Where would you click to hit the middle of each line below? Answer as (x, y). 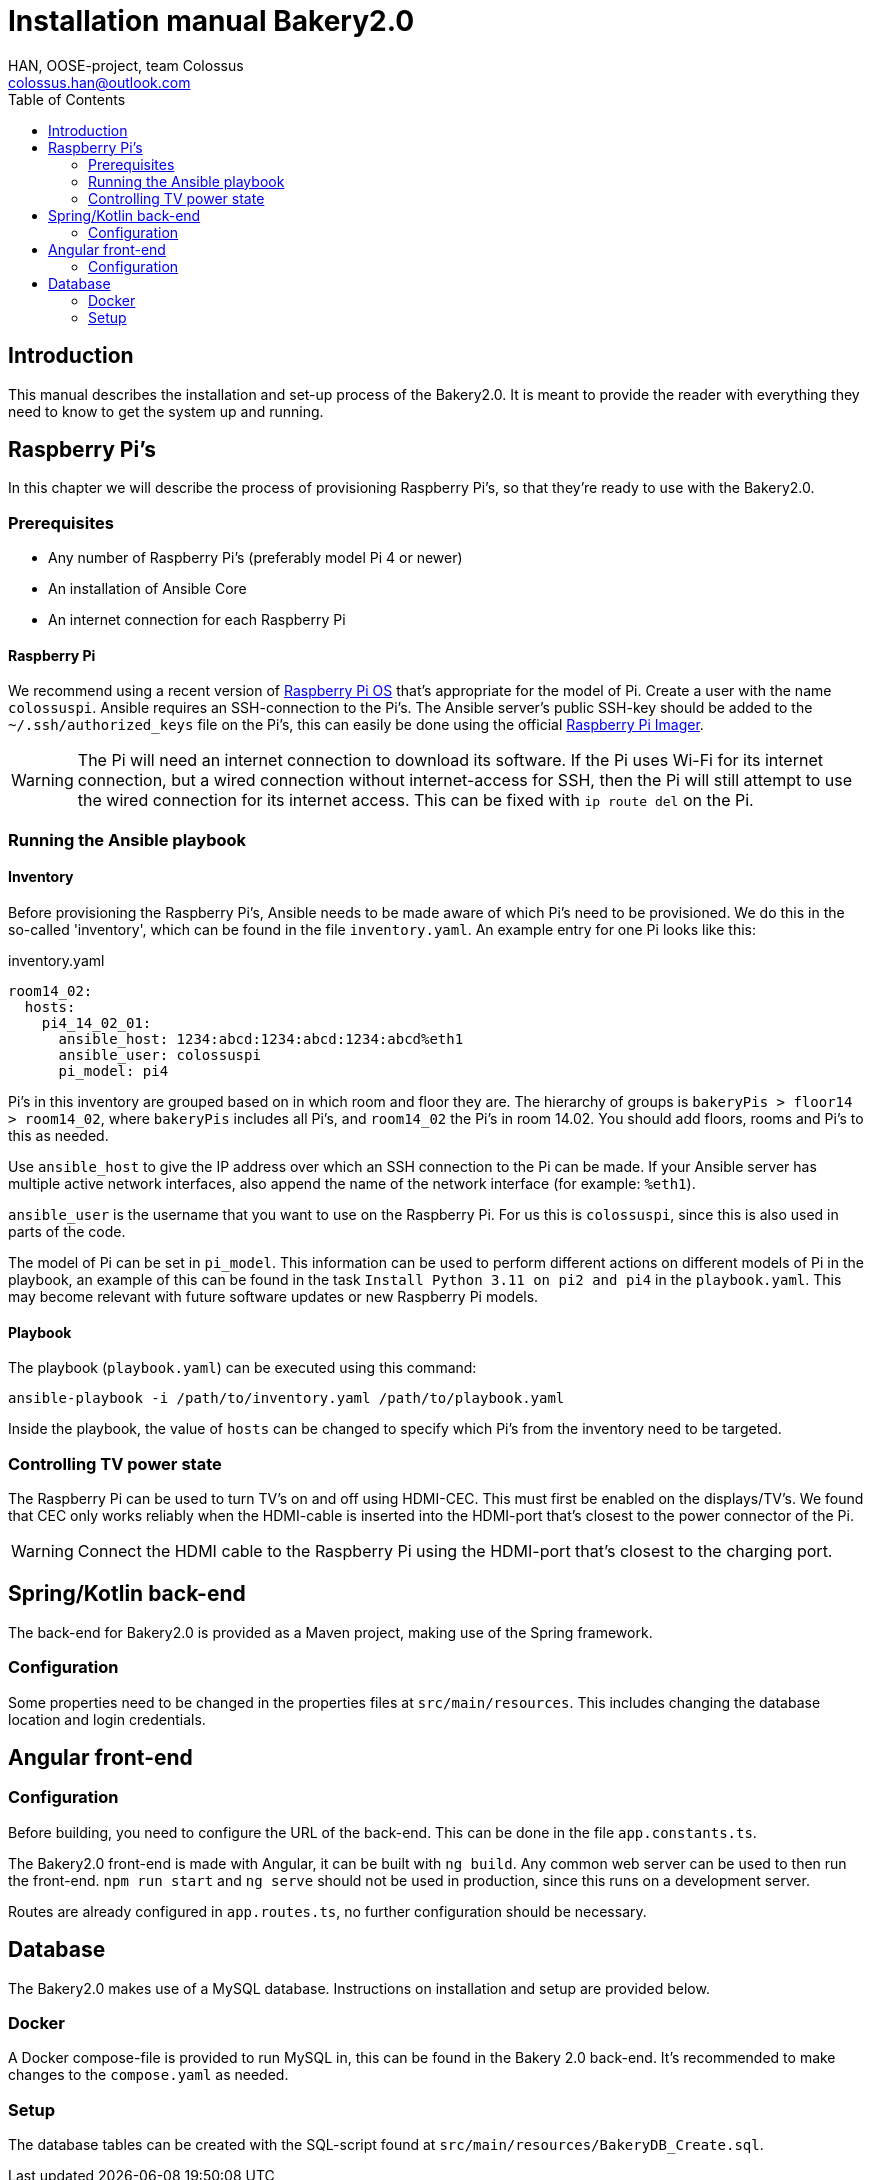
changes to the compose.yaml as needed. (148, 2075)
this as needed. (58, 1135)
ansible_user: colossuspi (159, 1055)
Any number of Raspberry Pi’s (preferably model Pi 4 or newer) (255, 558)
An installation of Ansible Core (147, 589)
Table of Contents (67, 99)
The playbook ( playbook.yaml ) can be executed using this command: (242, 1368)
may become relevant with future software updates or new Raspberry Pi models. (273, 1296)
